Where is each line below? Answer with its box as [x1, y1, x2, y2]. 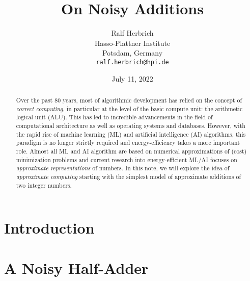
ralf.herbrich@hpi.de [96, 58, 169, 66]
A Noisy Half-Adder [4, 257, 149, 278]
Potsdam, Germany [102, 47, 163, 58]
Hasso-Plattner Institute [94, 37, 171, 48]
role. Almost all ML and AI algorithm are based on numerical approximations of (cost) [16, 146, 247, 155]
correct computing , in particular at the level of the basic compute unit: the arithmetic [16, 104, 243, 113]
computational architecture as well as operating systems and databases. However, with [16, 121, 245, 130]
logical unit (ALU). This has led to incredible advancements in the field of [16, 113, 213, 121]
